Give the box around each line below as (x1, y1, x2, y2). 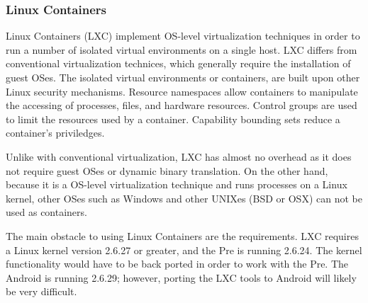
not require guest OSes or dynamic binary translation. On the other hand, (6, 163, 328, 178)
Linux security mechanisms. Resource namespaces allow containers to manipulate (6, 84, 358, 98)
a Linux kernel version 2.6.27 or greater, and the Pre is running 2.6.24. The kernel (6, 242, 362, 257)
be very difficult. (6, 284, 77, 299)
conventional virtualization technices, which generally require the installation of (6, 56, 351, 71)
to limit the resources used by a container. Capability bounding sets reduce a (6, 111, 340, 126)
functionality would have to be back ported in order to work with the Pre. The (6, 256, 349, 271)
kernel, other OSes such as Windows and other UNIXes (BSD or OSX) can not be (6, 190, 362, 205)
